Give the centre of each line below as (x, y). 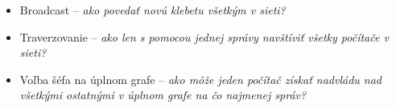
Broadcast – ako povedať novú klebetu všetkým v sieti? (153, 10)
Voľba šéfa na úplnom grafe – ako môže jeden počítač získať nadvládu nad (201, 79)
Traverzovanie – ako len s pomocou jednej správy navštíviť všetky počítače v (204, 36)
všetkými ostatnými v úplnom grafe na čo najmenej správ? (163, 95)
